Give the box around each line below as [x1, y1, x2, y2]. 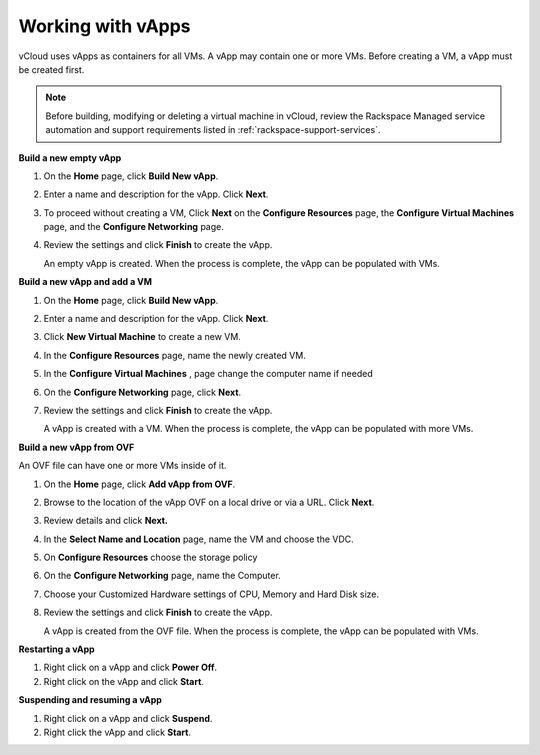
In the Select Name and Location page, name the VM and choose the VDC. [43, 533, 354, 545]
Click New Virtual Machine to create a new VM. [43, 331, 242, 343]
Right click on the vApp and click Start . [43, 675, 205, 687]
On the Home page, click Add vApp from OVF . [43, 478, 236, 490]
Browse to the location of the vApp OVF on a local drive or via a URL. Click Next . [43, 496, 375, 508]
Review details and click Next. [43, 515, 169, 527]
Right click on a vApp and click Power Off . [43, 661, 218, 674]
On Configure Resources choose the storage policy [43, 551, 258, 564]
